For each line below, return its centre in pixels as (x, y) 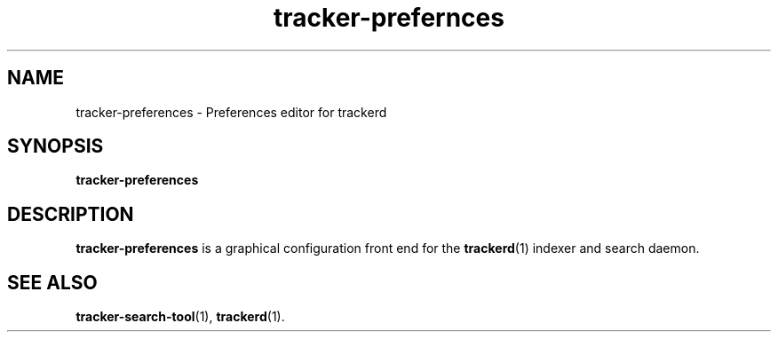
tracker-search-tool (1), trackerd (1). (180, 317)
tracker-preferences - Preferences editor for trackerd (231, 112)
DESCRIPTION (71, 214)
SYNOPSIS (56, 146)
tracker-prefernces (389, 18)
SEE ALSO (52, 282)
